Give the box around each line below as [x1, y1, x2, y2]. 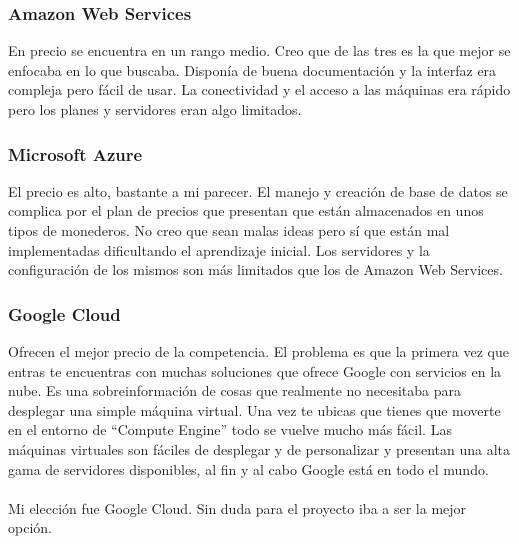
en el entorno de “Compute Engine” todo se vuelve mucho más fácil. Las [8, 419, 452, 440]
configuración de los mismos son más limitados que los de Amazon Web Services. [8, 259, 503, 280]
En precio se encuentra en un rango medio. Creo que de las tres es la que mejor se [8, 40, 511, 61]
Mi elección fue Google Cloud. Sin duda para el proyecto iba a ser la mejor [8, 497, 467, 518]
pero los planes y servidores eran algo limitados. [8, 99, 302, 119]
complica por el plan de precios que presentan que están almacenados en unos [8, 200, 484, 221]
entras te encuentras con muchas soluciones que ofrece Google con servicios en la [8, 360, 502, 381]
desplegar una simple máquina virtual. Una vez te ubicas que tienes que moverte [8, 399, 501, 420]
